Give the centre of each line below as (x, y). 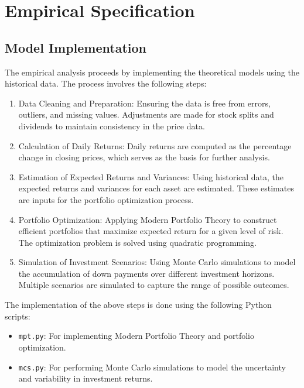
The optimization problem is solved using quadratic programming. (137, 242)
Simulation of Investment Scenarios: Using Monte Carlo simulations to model (157, 262)
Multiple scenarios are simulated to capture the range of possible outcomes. (154, 285)
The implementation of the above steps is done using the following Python (138, 305)
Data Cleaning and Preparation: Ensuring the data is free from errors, (144, 103)
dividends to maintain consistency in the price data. (112, 126)
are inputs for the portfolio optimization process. (106, 199)
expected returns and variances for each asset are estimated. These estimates (156, 188)
